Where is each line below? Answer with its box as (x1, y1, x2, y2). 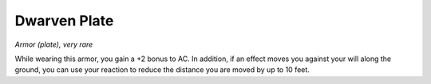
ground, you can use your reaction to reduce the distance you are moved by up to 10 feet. (14, 65, 310, 74)
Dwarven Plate (14, 12, 114, 29)
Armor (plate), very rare (14, 40, 93, 49)
